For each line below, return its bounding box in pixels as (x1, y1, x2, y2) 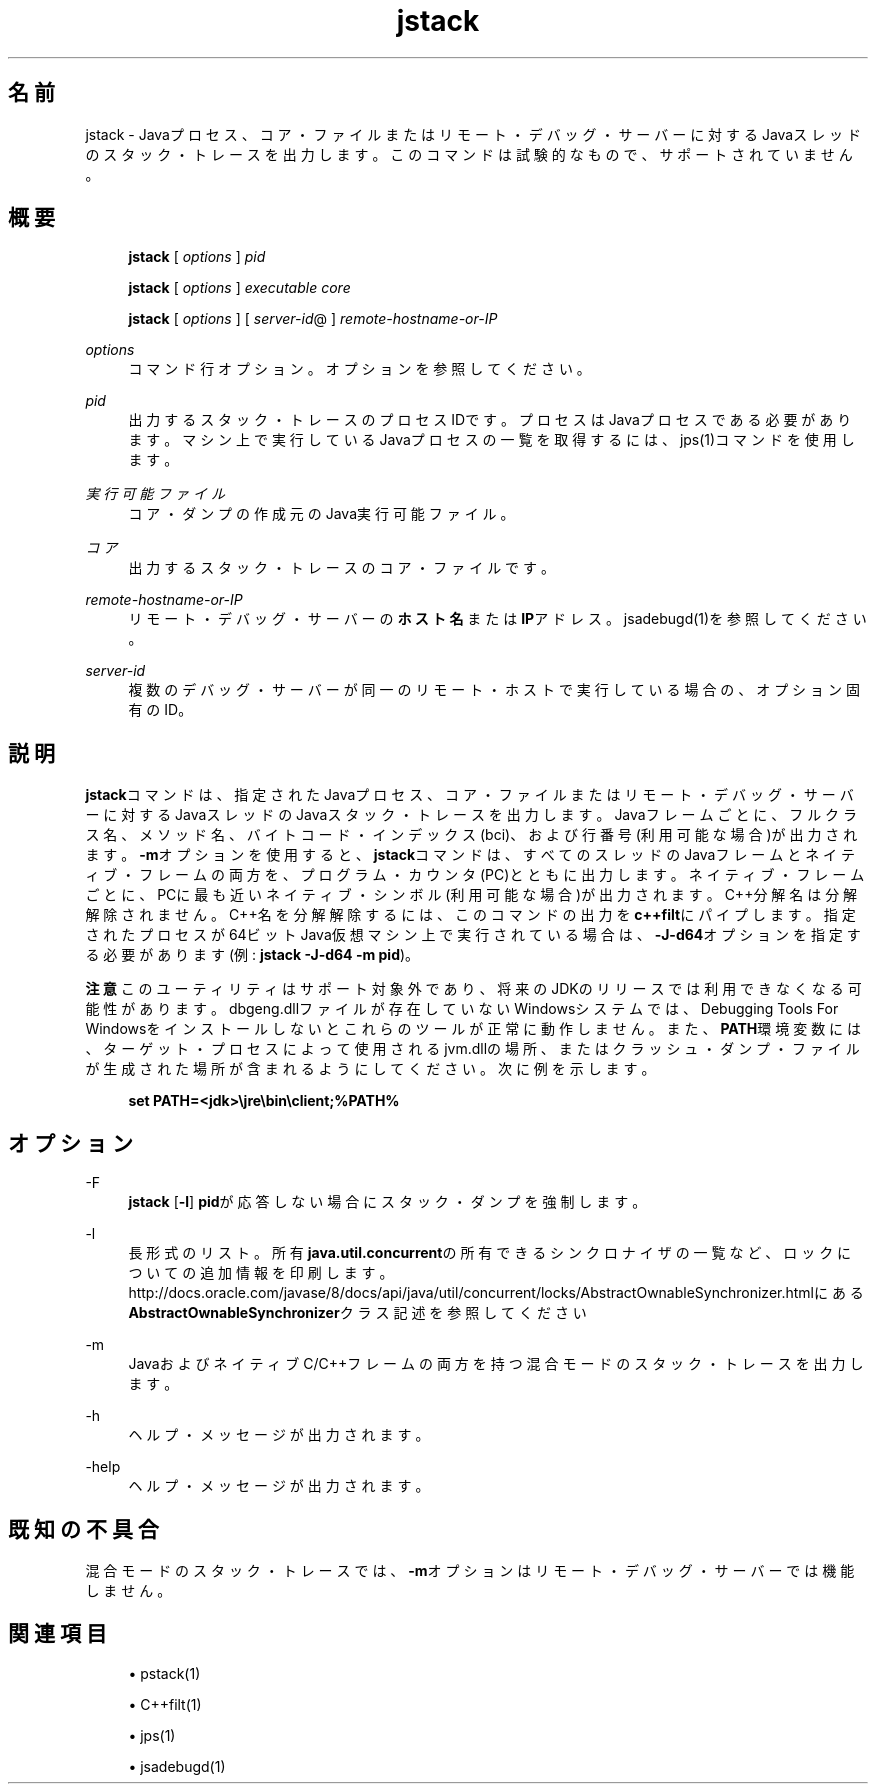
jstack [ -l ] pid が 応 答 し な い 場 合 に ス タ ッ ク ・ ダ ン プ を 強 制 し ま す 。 (128, 1193, 647, 1211)
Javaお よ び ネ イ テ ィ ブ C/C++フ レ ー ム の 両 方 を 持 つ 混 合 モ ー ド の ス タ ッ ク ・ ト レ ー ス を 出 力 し (128, 1355, 864, 1373)
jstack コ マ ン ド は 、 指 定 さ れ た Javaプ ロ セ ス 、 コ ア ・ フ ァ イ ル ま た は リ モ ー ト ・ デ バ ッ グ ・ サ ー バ (85, 786, 854, 804)
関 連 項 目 (8, 1621, 107, 1647)
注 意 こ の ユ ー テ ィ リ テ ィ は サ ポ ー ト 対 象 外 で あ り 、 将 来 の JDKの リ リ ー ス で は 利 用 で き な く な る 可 (85, 980, 862, 998)
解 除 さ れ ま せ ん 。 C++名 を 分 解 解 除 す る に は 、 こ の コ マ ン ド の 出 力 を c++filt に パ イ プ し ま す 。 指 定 (85, 906, 856, 924)
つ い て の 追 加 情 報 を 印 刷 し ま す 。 (128, 1264, 394, 1282)
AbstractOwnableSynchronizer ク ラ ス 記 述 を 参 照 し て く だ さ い (128, 1304, 587, 1322)
